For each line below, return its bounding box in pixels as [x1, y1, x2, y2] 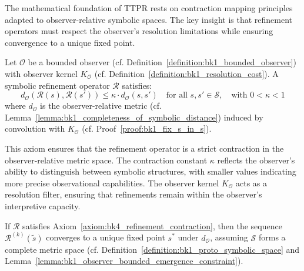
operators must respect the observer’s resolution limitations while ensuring [5, 25, 273, 37]
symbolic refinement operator [5, 79, 110, 91]
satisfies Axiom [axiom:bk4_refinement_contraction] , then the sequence [22, 219, 282, 232]
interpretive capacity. [5, 199, 81, 212]
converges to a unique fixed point [46, 231, 165, 243]
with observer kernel [5, 67, 78, 79]
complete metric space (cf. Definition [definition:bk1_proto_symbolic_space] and [5, 243, 300, 255]
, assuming [210, 231, 248, 243]
